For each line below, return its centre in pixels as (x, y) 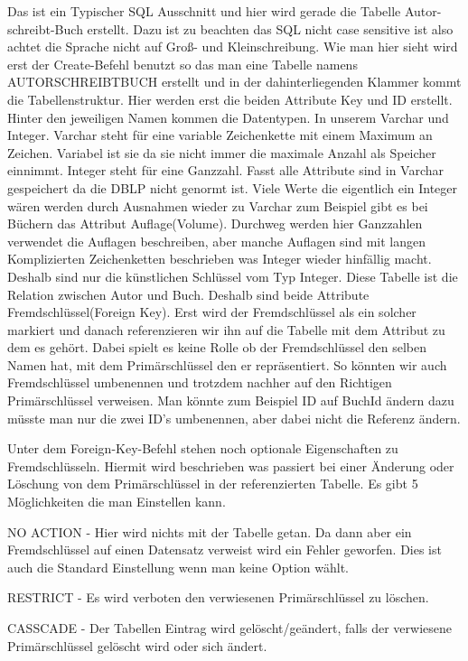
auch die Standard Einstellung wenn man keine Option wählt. (178, 567)
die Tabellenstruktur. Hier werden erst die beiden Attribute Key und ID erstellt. (230, 99)
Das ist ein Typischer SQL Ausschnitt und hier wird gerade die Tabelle (204, 11)
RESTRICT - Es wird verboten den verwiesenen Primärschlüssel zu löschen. (218, 597)
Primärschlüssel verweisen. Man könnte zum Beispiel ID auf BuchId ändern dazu (231, 400)
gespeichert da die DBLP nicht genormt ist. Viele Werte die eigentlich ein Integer (233, 187)
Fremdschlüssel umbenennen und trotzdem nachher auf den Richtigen (200, 382)
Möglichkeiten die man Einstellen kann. (117, 502)
